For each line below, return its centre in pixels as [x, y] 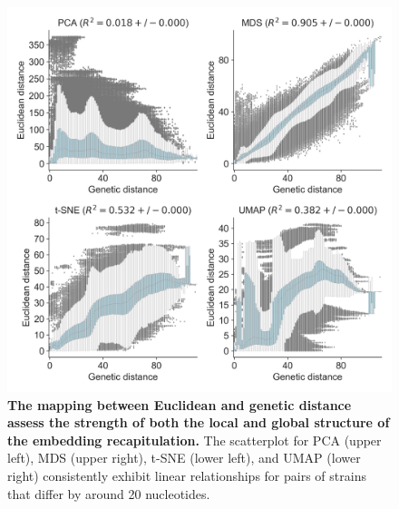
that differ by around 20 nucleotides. [109, 493]
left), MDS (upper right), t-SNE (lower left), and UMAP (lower [184, 458]
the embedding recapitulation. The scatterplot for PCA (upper [195, 440]
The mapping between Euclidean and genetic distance [180, 404]
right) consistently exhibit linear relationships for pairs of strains [187, 475]
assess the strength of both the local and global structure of [199, 422]
